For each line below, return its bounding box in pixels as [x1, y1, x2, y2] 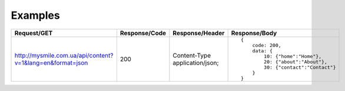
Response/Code [120, 29, 167, 37]
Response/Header [172, 29, 225, 37]
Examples [11, 9, 60, 22]
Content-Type [172, 51, 211, 59]
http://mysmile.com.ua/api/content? [14, 51, 114, 59]
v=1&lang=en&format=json [14, 59, 88, 67]
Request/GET [14, 29, 53, 37]
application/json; [172, 59, 219, 67]
